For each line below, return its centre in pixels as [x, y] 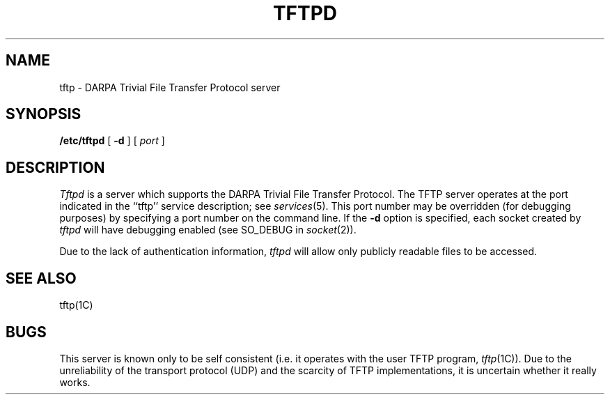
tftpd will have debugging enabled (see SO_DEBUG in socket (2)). [208, 230]
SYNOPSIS [44, 114]
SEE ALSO [41, 278]
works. [75, 382]
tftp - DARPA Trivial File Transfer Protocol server [170, 87]
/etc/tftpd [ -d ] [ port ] [112, 141]
